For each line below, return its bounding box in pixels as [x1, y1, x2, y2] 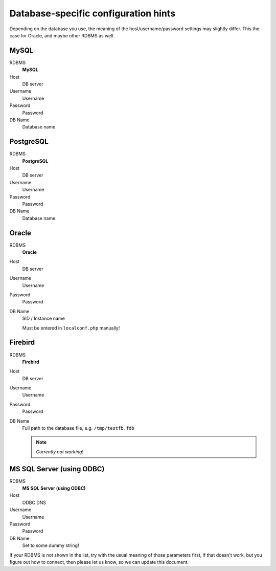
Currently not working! [36, 448, 84, 455]
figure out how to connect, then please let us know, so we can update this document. [9, 559, 189, 565]
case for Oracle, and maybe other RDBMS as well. [9, 32, 115, 38]
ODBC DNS [22, 499, 46, 506]
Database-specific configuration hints [9, 8, 176, 19]
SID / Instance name [22, 315, 65, 322]
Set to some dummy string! [22, 542, 79, 548]
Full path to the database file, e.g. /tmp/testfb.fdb [22, 425, 135, 431]
